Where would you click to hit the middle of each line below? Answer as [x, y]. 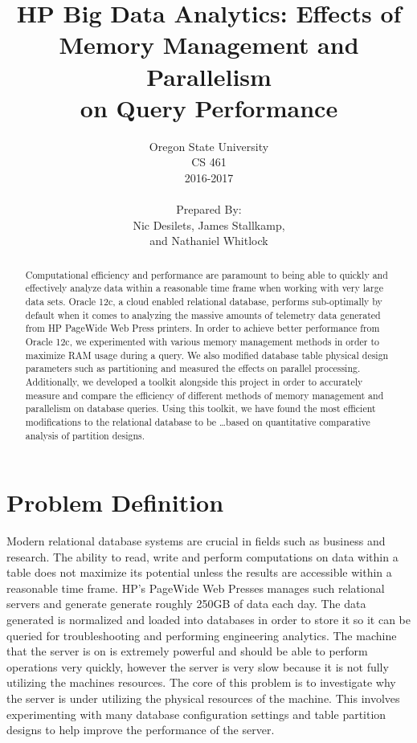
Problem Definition [115, 502]
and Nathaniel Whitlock [209, 241]
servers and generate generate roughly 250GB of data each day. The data [186, 604]
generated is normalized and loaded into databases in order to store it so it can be [209, 620]
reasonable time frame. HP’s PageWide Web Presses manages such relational [196, 588]
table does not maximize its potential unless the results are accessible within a [199, 572]
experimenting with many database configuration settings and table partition [196, 714]
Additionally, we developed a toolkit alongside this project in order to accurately [194, 381]
